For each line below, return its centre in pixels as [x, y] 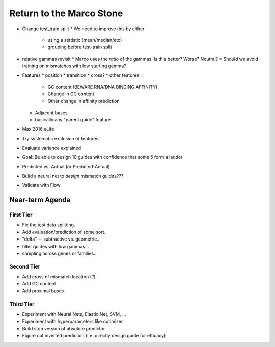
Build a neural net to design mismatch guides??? [73, 176]
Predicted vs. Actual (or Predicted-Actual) [66, 167]
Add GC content [39, 284]
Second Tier [25, 266]
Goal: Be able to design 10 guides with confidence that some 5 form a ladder [102, 157]
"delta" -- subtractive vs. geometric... [62, 239]
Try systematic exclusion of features [60, 139]
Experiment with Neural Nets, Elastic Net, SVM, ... [74, 314]
